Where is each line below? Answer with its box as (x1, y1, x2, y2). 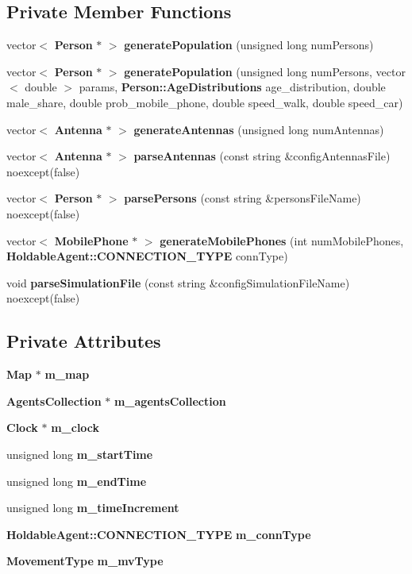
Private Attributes (6, 329, 161, 353)
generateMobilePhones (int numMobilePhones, (160, 232, 404, 248)
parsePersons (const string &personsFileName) (124, 190, 361, 206)
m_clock (51, 419, 100, 436)
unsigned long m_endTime (6, 472, 147, 489)
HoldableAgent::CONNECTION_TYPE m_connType (6, 526, 311, 542)
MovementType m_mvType (6, 553, 164, 569)
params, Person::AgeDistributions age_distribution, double (79, 79, 386, 95)
